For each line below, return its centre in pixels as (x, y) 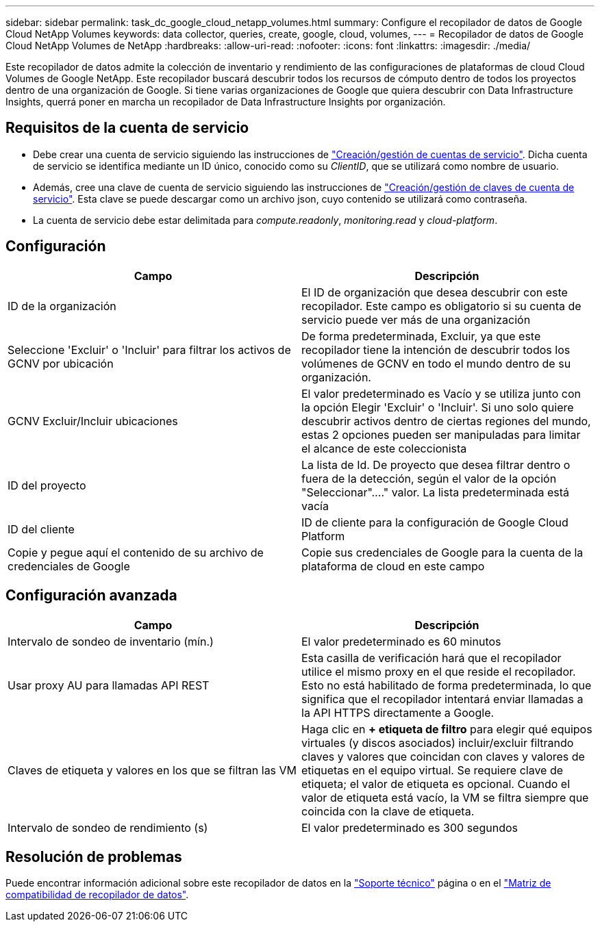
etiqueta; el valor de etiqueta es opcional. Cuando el (436, 784)
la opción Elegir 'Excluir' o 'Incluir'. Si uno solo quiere (438, 407)
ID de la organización (62, 306)
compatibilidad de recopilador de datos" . (97, 895)
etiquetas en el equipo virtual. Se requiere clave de (433, 770)
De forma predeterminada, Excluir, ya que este (421, 336)
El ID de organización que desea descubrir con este (435, 292)
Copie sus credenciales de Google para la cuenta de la (442, 552)
